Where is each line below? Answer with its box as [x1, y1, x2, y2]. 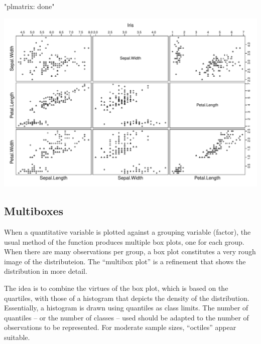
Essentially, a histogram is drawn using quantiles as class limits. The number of [4, 302, 248, 313]
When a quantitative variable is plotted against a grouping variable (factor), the [4, 227, 251, 237]
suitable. [4, 332, 30, 342]
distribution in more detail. [4, 266, 87, 276]
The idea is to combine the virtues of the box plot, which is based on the [4, 283, 228, 293]
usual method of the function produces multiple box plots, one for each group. [4, 236, 244, 247]
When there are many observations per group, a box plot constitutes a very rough [4, 246, 256, 257]
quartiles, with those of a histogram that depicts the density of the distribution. [4, 292, 249, 303]
